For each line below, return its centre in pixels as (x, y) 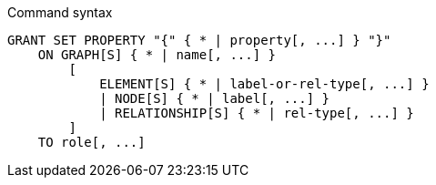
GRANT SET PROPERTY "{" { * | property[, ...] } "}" (199, 40)
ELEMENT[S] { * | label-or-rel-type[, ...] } (264, 84)
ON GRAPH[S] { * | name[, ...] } (157, 55)
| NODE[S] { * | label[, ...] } (215, 98)
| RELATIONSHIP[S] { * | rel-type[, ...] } (257, 113)
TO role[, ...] (91, 142)
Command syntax (60, 12)
